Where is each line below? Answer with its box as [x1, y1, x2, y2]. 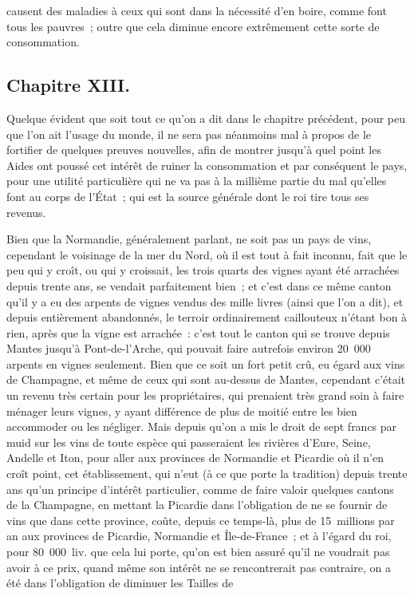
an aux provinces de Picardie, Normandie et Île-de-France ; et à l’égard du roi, [6, 527, 392, 544]
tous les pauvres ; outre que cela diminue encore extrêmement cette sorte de [6, 18, 380, 34]
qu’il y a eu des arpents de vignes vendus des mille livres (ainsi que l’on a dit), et [6, 293, 404, 310]
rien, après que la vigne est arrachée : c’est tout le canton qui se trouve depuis [6, 324, 390, 341]
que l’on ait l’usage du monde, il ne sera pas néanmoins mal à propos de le [6, 125, 372, 142]
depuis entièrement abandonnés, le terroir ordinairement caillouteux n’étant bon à [6, 309, 408, 326]
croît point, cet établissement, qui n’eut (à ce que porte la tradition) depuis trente [6, 465, 408, 482]
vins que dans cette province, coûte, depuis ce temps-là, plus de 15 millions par [6, 511, 395, 528]
